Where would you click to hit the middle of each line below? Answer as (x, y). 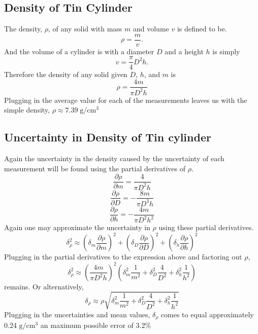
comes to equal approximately (207, 314)
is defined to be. (202, 29)
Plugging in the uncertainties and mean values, (77, 314)
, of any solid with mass (85, 29)
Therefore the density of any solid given (66, 74)
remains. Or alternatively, (44, 286)
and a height (184, 51)
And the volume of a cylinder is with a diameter (79, 51)
